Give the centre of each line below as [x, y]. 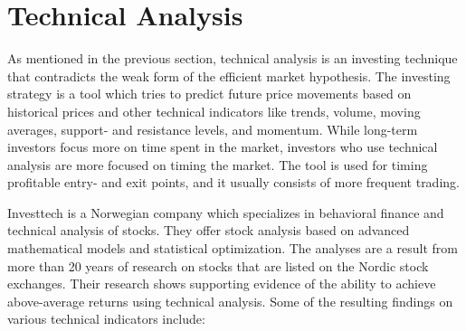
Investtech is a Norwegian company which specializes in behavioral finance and [226, 212]
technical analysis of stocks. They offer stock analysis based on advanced [209, 230]
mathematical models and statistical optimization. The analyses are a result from [233, 248]
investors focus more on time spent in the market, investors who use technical [223, 147]
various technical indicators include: [106, 319]
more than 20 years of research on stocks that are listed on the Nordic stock [218, 265]
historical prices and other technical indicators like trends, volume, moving [214, 111]
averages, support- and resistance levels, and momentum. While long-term [213, 129]
